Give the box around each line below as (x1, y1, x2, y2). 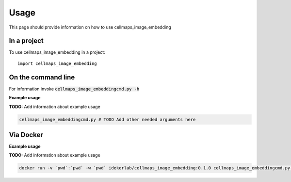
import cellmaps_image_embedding (17, 61, 97, 66)
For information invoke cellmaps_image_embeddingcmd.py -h (9, 86, 140, 91)
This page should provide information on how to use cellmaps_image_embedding (9, 24, 172, 30)
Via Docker (9, 131, 43, 139)
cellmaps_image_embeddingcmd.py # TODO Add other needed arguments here (19, 117, 196, 122)
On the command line (9, 73, 75, 81)
